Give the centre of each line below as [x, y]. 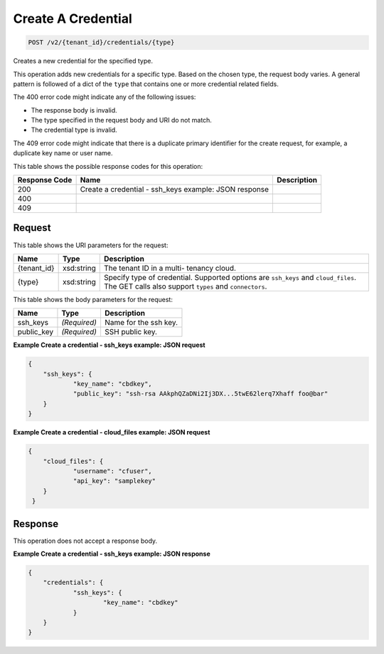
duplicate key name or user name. [63, 153]
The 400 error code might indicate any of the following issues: [105, 97]
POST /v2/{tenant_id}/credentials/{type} [101, 42]
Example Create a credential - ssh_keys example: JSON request [109, 345]
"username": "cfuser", [112, 471]
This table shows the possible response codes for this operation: [108, 166]
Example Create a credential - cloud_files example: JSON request [112, 432]
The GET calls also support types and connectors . [185, 286]
